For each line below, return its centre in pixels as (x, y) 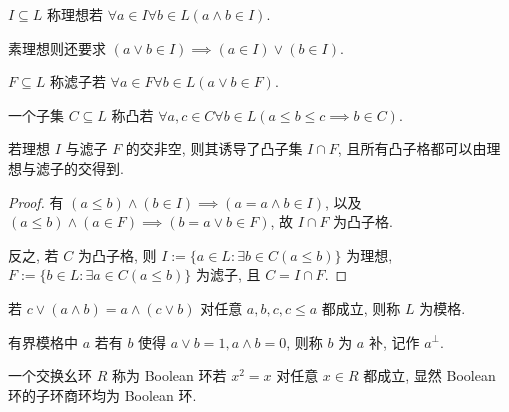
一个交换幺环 (50, 375)
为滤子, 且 (228, 274)
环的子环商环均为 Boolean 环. (102, 394)
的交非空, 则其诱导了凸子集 (214, 148)
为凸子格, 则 (117, 254)
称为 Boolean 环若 (169, 375)
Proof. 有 (36, 201)
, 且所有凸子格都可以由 (412, 148)
